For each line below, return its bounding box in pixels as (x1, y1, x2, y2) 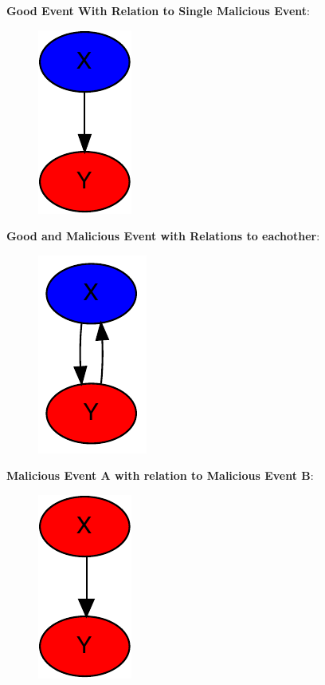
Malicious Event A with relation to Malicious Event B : (6, 467, 314, 484)
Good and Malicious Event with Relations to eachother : (6, 228, 320, 244)
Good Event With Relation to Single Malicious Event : (6, 2, 310, 18)
